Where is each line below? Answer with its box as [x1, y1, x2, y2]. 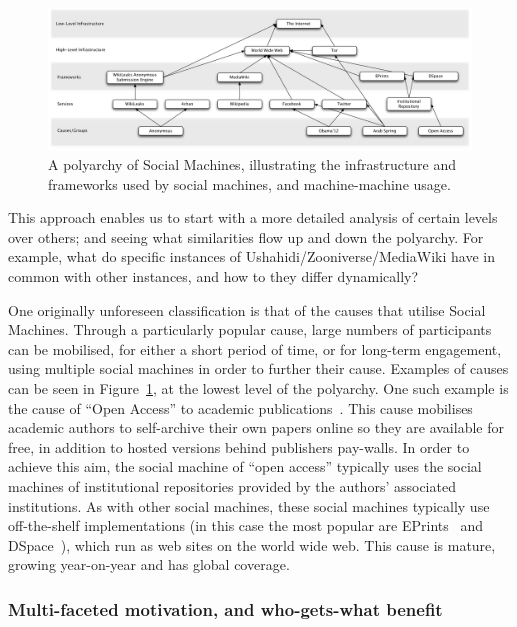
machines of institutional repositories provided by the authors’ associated [8, 475, 456, 496]
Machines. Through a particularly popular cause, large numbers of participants [8, 319, 492, 340]
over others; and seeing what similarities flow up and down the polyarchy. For [8, 226, 484, 247]
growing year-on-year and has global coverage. [8, 554, 290, 575]
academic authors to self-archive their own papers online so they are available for [8, 417, 504, 438]
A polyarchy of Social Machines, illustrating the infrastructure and [48, 154, 457, 175]
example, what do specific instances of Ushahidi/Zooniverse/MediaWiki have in [8, 246, 495, 267]
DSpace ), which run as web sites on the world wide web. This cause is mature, [8, 534, 496, 555]
